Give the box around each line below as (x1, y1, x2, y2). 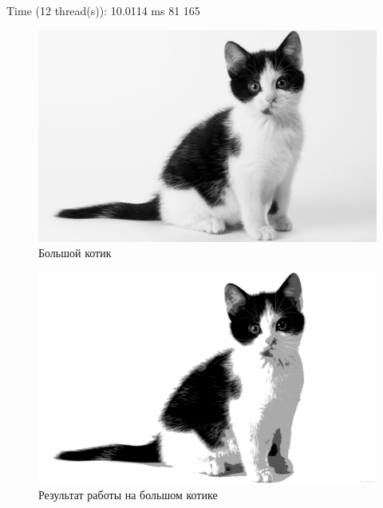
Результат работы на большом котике (38, 486, 218, 503)
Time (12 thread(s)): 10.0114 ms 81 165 (6, 2, 200, 18)
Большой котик (38, 244, 112, 261)
